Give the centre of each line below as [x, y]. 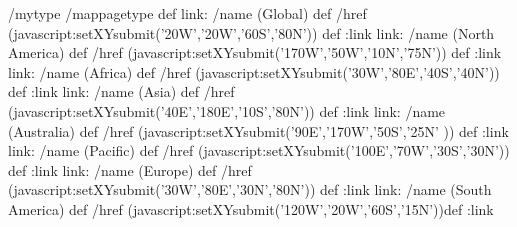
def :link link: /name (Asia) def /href [121, 91]
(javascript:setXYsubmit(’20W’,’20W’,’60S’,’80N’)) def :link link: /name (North [251, 32]
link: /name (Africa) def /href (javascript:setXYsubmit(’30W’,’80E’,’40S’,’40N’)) [254, 71]
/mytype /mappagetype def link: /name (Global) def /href [187, 13]
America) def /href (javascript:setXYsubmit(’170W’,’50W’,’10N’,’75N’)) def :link [255, 52]
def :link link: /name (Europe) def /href [130, 169]
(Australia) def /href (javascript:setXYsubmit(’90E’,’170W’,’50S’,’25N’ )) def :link [258, 130]
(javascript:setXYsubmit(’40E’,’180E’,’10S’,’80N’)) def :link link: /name [227, 110]
